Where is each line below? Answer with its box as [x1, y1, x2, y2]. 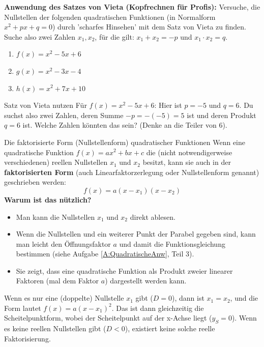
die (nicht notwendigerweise [146, 147, 232, 157]
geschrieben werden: [4, 177, 66, 187]
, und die [230, 293, 258, 303]
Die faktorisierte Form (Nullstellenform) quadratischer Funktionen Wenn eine [4, 136, 246, 147]
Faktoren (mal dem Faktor [16, 275, 99, 286]
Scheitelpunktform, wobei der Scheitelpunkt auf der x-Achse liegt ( [4, 312, 212, 323]
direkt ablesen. [130, 211, 175, 222]
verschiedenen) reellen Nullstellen [4, 157, 108, 167]
